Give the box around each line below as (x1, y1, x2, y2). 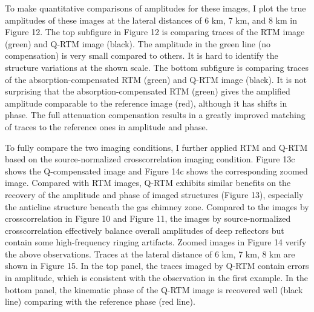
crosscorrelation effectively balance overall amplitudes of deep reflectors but (5, 224, 284, 236)
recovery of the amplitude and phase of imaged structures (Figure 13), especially (5, 188, 304, 201)
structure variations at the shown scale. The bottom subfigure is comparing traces (5, 61, 309, 73)
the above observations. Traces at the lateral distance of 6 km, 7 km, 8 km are (5, 247, 295, 260)
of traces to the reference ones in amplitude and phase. (5, 120, 208, 133)
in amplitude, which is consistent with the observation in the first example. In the (5, 271, 308, 284)
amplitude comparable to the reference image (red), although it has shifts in (5, 96, 287, 109)
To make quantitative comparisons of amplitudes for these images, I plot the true (5, 2, 306, 14)
